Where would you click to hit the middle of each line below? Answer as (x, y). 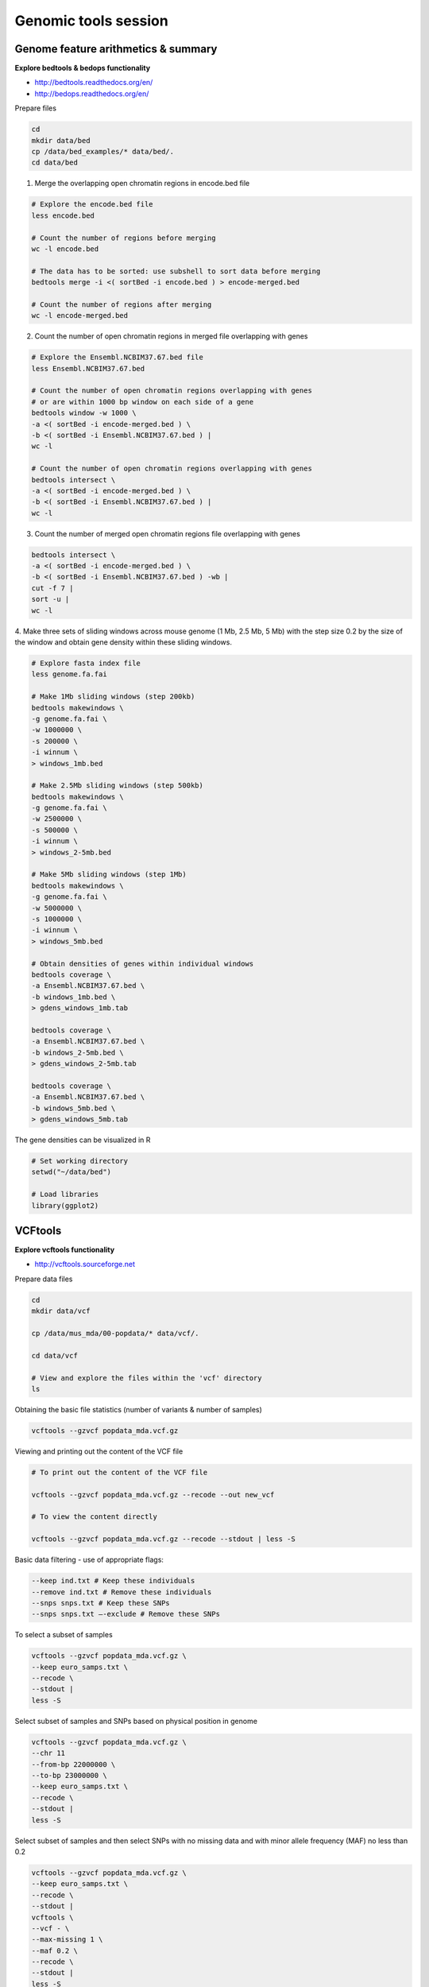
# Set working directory (80, 1161)
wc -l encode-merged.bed (80, 316)
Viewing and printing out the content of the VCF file (99, 1451)
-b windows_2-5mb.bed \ (78, 1052)
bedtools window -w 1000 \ (84, 413)
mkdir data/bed (61, 140)
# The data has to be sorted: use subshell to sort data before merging (176, 271)
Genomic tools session (91, 21)
